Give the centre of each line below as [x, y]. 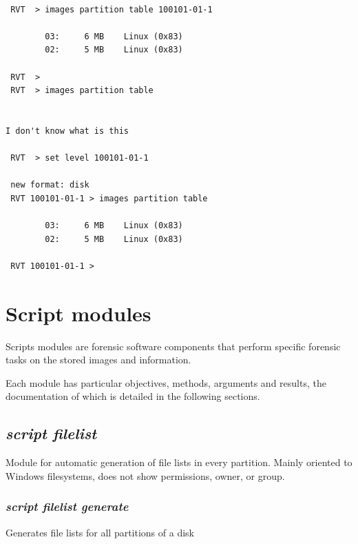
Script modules [78, 313]
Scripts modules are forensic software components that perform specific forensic [173, 346]
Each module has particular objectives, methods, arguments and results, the [166, 382]
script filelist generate [67, 506]
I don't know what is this [67, 131]
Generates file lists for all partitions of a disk [100, 532]
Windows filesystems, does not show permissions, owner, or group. [145, 475]
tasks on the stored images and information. [98, 360]
